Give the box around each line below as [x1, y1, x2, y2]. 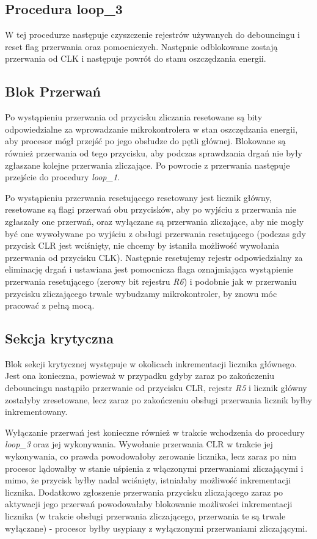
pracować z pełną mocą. [5, 299, 95, 312]
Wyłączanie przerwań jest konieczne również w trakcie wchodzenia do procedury [5, 425, 305, 438]
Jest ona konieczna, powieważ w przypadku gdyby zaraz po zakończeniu [5, 369, 274, 382]
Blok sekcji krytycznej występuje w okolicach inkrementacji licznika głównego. [5, 357, 297, 370]
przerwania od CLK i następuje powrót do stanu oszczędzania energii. [5, 52, 266, 65]
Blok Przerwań [5, 82, 101, 101]
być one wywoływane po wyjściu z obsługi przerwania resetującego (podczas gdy [5, 227, 306, 240]
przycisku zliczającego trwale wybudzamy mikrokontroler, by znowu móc [5, 287, 277, 299]
